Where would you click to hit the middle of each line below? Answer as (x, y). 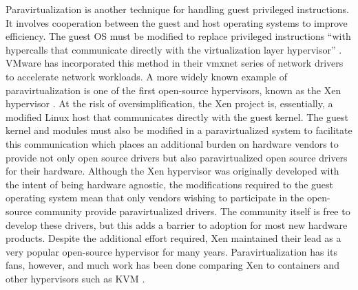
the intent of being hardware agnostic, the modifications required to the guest (170, 184)
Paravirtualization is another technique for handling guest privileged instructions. (177, 9)
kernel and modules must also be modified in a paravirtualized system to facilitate (179, 130)
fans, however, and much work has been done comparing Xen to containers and (172, 265)
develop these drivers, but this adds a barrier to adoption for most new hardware (177, 224)
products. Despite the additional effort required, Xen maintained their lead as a (173, 238)
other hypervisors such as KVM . (75, 278)
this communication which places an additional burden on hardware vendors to (172, 143)
